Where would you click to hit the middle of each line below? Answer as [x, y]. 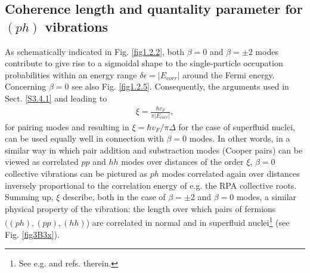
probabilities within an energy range [71, 74]
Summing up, [29, 197]
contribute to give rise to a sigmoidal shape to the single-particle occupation [144, 63]
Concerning [26, 86]
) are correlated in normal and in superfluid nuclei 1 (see [188, 222]
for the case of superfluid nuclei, [237, 126]
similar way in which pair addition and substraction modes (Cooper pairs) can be [154, 150]
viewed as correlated [42, 162]
